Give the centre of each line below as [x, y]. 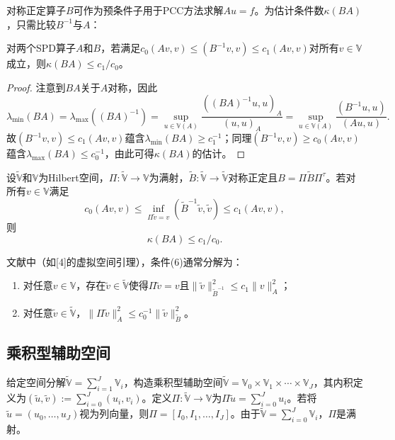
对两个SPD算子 [41, 48]
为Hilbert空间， [74, 177]
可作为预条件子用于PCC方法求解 [148, 10]
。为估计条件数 [289, 10]
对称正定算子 [36, 10]
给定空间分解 [36, 382]
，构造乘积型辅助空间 [173, 382]
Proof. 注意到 [36, 87]
